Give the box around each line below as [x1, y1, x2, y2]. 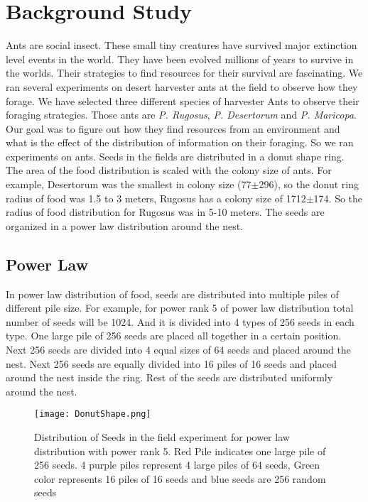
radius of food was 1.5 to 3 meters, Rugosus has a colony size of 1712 [6, 190, 306, 205]
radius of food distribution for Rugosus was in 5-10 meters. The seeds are [6, 204, 325, 219]
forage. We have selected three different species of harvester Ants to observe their [6, 93, 359, 108]
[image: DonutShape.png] [34, 409, 151, 420]
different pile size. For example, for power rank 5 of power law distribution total [6, 300, 354, 315]
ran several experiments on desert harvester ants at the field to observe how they [6, 79, 358, 94]
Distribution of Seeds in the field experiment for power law [34, 430, 290, 444]
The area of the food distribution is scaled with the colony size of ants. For [6, 163, 332, 178]
